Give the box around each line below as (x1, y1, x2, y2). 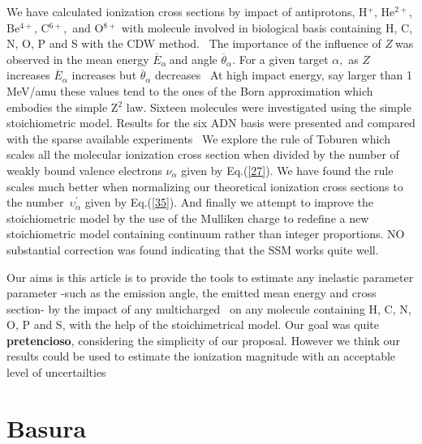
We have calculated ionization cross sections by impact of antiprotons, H (6, 3, 368, 19)
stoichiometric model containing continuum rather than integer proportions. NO (6, 225, 405, 242)
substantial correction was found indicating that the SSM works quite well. (6, 241, 379, 258)
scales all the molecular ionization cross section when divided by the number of (6, 146, 399, 163)
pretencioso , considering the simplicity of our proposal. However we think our (6, 331, 400, 348)
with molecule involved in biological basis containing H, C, (121, 19, 413, 36)
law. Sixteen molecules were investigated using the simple (126, 98, 411, 115)
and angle (169, 50, 217, 67)
